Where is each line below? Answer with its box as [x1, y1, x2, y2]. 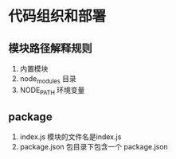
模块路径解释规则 [8, 41, 92, 55]
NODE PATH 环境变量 [19, 85, 85, 96]
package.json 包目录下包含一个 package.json [19, 142, 169, 152]
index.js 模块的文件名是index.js [19, 132, 122, 142]
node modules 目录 [19, 74, 77, 85]
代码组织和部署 [8, 7, 107, 25]
